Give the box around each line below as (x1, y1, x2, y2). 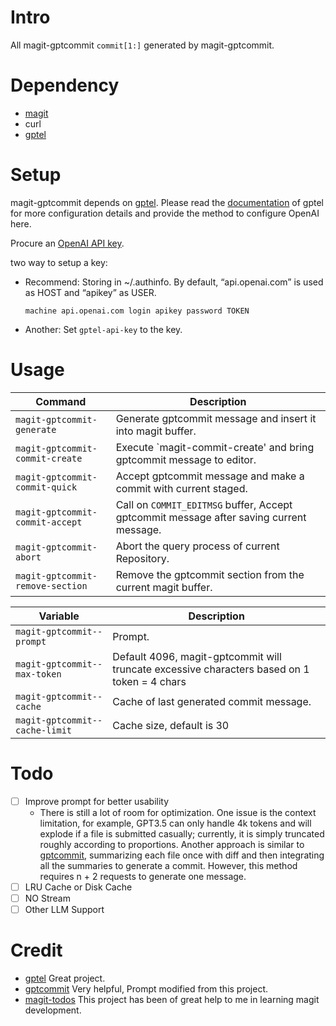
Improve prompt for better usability (24, 795, 170, 807)
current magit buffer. (115, 580, 213, 594)
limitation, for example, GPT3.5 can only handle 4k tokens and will (39, 817, 312, 829)
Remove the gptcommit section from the (115, 567, 305, 581)
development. (24, 1004, 82, 1016)
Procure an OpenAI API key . (10, 237, 125, 249)
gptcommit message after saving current (115, 510, 307, 524)
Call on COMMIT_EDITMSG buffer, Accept (115, 497, 293, 511)
